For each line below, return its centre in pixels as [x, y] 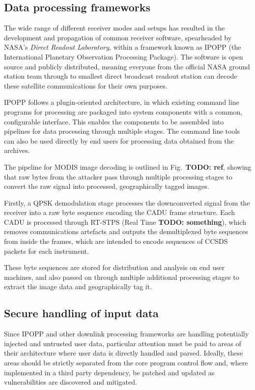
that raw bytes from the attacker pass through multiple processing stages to [118, 176]
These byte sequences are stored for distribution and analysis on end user [114, 267]
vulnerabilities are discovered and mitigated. [71, 382]
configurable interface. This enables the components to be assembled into [114, 121]
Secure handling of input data [81, 313]
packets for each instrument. [46, 251]
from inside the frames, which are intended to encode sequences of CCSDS [116, 241]
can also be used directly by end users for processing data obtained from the [119, 140]
